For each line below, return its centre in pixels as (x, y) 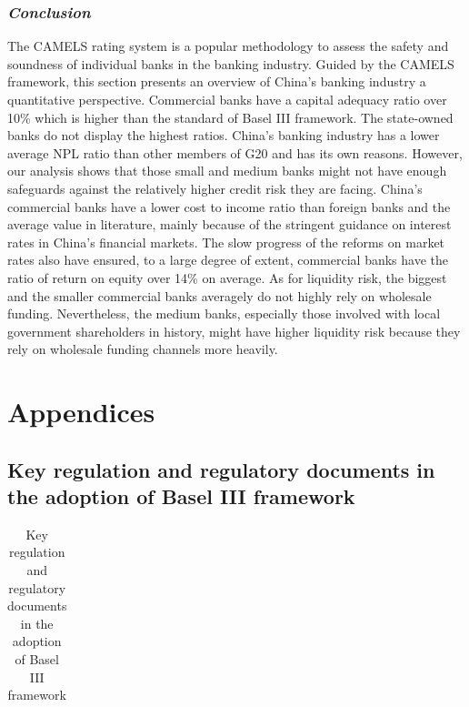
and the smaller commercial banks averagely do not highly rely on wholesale (220, 295)
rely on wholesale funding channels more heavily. (143, 349)
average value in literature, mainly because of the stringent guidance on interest (230, 224)
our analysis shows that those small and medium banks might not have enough (227, 171)
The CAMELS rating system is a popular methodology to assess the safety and (228, 46)
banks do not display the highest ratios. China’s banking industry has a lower (224, 135)
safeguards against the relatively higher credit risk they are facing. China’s (215, 188)
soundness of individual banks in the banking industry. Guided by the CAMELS (231, 63)
